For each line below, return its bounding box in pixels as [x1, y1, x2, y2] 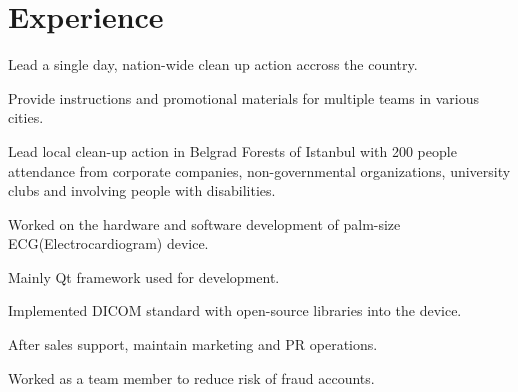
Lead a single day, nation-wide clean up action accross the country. [8, 54, 418, 75]
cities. [8, 107, 44, 128]
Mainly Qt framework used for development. [8, 266, 280, 287]
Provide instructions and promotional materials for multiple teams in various [8, 87, 480, 108]
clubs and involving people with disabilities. [8, 180, 276, 201]
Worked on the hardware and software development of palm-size [8, 213, 401, 234]
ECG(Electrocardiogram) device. [8, 233, 209, 254]
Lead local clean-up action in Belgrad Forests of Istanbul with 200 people [8, 140, 457, 161]
